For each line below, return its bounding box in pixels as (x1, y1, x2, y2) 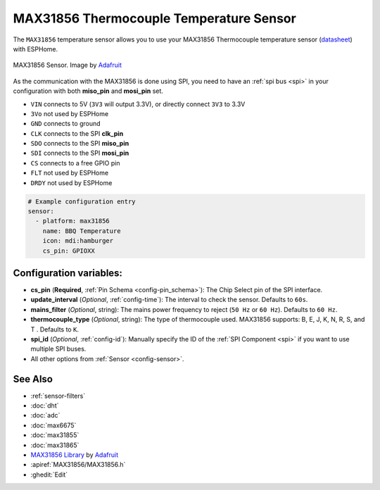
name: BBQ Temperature (42, 227, 121, 235)
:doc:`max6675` (30, 421, 77, 429)
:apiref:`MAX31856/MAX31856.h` (30, 460, 126, 469)
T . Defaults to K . (30, 325, 79, 334)
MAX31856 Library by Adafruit (30, 451, 119, 459)
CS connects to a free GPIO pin (30, 158, 120, 167)
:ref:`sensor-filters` (30, 391, 86, 400)
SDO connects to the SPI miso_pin (30, 139, 129, 148)
